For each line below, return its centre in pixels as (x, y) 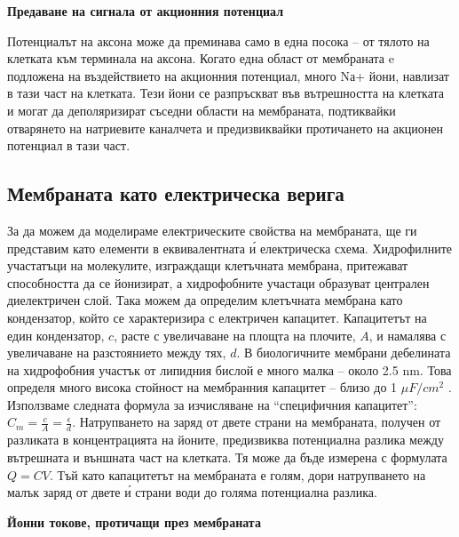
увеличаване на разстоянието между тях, (117, 353)
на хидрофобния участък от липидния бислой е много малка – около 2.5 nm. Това (229, 369)
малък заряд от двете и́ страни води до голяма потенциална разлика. (192, 492)
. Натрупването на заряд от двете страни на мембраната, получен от (257, 422)
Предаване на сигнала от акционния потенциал (146, 11)
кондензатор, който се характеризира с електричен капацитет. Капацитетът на (217, 317)
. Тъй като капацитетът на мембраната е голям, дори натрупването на (237, 474)
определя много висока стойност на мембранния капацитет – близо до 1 (202, 387)
